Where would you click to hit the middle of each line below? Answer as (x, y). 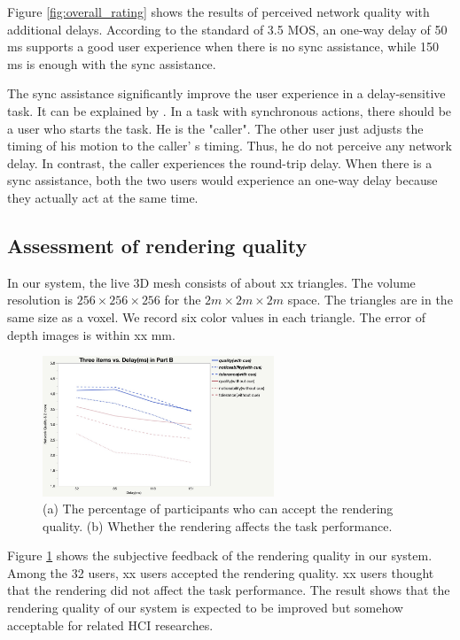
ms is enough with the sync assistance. (112, 63)
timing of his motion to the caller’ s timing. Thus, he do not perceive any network (230, 146)
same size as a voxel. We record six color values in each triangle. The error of (216, 316)
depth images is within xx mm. (91, 334)
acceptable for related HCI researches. (110, 625)
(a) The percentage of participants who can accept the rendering (218, 509)
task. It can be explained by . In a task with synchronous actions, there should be (230, 110)
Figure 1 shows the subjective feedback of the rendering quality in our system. (220, 555)
